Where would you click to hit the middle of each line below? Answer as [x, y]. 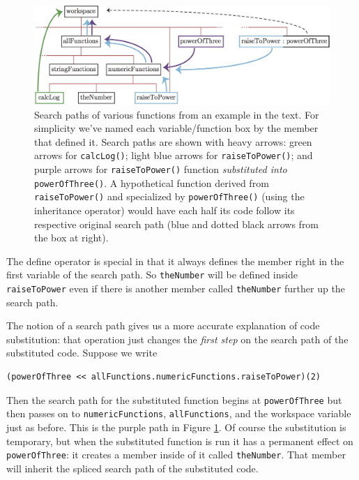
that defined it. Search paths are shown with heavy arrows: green [173, 141]
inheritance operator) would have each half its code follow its [165, 210]
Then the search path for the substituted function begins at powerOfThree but [174, 399]
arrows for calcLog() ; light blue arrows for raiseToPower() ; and [174, 155]
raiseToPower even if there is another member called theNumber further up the [176, 288]
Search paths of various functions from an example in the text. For [177, 114]
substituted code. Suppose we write [82, 353]
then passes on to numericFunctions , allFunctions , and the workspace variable [179, 413]
